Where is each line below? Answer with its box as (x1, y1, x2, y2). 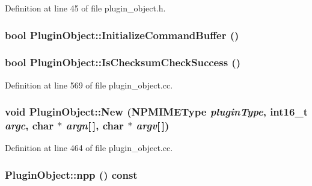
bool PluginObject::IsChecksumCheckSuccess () (5, 55, 240, 70)
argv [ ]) (136, 118, 170, 133)
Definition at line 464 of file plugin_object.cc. (5, 141, 173, 154)
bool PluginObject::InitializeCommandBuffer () (5, 27, 239, 42)
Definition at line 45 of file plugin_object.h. (5, 2, 166, 14)
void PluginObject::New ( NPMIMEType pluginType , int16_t (5, 104, 308, 119)
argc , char (5, 118, 54, 133)
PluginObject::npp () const (5, 167, 138, 182)
